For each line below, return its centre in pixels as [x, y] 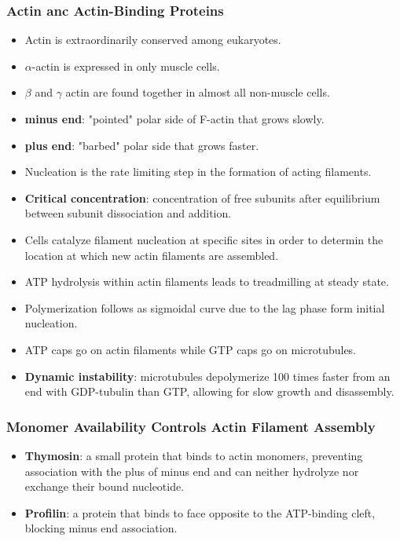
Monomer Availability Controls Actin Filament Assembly [191, 426]
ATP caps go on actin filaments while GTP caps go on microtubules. [190, 349]
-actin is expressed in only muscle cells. [126, 66]
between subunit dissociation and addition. [128, 213]
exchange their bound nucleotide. [105, 486]
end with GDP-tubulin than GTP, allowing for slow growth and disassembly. [209, 391]
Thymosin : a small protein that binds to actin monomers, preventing [194, 455]
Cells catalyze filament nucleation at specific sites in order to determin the [204, 239]
